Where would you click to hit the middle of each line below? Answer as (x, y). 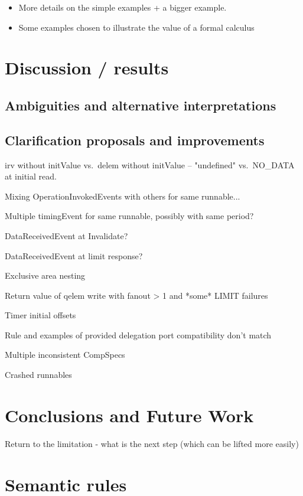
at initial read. (31, 176)
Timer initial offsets (40, 315)
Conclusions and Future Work (129, 415)
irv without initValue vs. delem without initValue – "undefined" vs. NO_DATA (150, 164)
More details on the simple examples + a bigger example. (123, 7)
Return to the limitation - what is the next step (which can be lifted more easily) (152, 443)
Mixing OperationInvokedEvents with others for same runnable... (123, 196)
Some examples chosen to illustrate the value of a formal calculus (136, 27)
